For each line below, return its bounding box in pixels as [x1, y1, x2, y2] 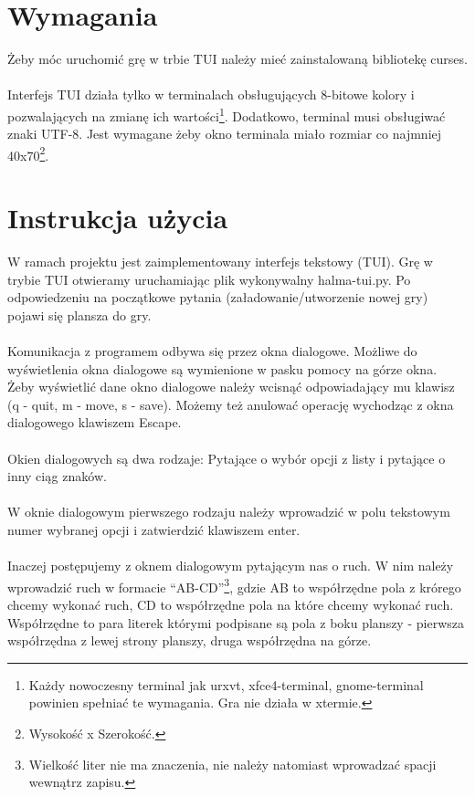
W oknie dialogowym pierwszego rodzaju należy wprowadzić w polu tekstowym [7, 502, 450, 521]
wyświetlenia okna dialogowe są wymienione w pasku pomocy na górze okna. [7, 359, 438, 378]
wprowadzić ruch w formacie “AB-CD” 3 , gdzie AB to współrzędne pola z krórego [7, 574, 461, 596]
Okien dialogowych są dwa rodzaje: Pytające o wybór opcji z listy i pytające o [7, 448, 446, 467]
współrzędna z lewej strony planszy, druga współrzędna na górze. [7, 631, 372, 650]
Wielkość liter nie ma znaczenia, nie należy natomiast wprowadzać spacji [28, 754, 437, 773]
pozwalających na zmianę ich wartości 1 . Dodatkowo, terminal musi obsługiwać [7, 103, 446, 125]
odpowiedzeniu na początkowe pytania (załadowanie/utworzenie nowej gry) [7, 288, 428, 307]
